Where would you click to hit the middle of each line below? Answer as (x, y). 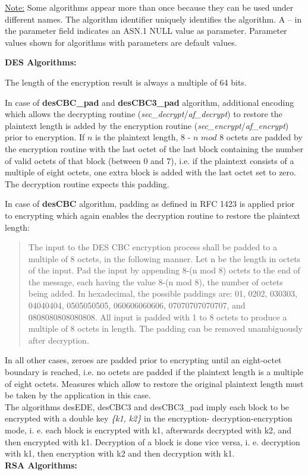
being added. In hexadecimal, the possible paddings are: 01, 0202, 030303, (163, 293)
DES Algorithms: (41, 62)
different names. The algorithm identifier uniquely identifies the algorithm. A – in (153, 19)
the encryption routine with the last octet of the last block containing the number (154, 148)
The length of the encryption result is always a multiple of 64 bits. (126, 82)
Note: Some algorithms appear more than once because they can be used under (149, 7)
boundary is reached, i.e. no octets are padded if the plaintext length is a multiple (154, 372)
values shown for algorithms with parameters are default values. (121, 42)
